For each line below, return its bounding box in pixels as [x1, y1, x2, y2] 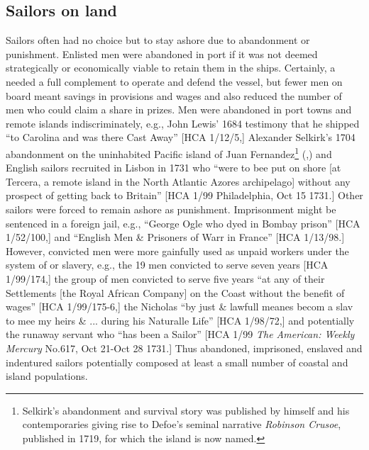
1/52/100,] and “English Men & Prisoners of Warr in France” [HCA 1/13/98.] [6, 230, 345, 244]
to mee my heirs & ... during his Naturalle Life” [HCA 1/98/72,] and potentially [6, 313, 355, 327]
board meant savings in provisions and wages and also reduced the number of [6, 88, 342, 103]
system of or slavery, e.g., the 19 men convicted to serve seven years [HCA [6, 257, 329, 272]
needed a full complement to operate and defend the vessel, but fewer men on [6, 74, 343, 89]
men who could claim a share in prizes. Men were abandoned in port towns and [6, 102, 352, 117]
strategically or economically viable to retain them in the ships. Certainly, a [6, 60, 336, 75]
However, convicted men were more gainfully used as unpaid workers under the [6, 243, 349, 258]
